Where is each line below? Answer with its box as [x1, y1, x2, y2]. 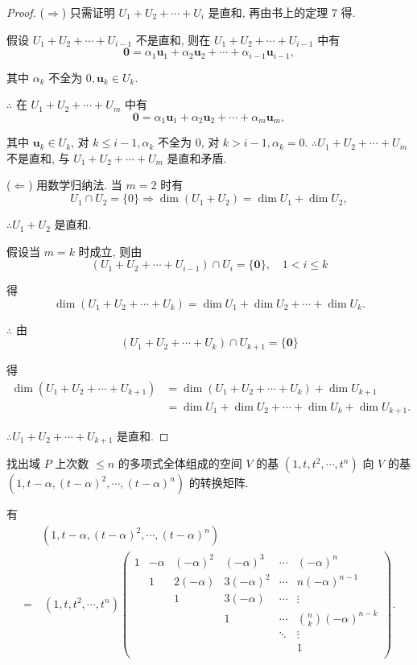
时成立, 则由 [78, 242, 142, 259]
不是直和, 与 [6, 149, 70, 166]
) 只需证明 [61, 4, 115, 20]
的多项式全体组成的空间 [118, 455, 242, 472]
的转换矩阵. [188, 474, 249, 491]
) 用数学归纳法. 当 [28, 176, 122, 193]
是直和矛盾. [167, 149, 227, 166]
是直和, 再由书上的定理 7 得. [208, 4, 356, 20]
